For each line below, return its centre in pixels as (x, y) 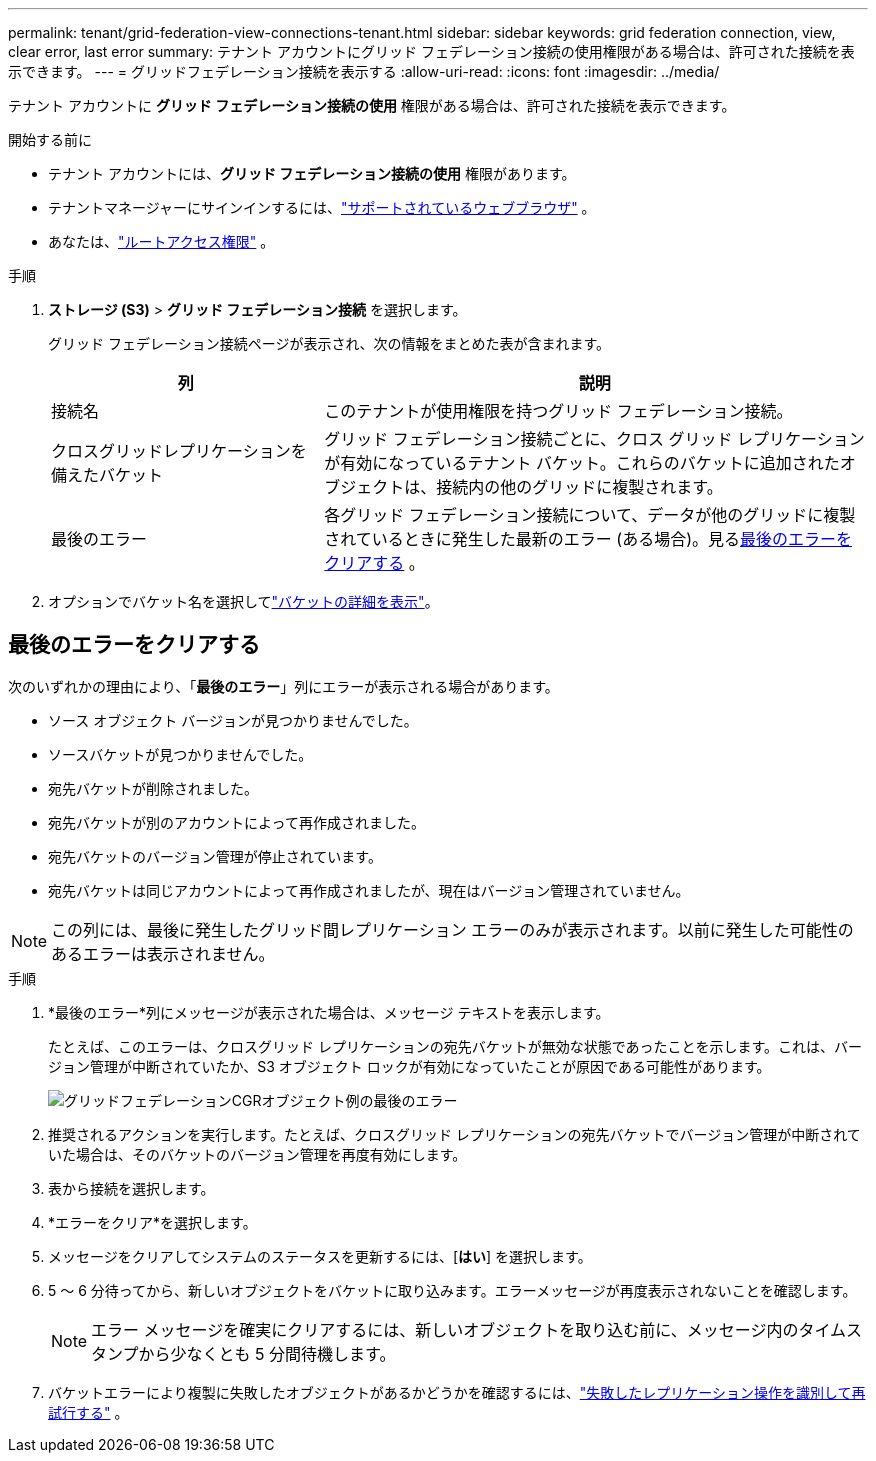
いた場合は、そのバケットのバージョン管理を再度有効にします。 (257, 1154)
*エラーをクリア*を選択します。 (152, 1222)
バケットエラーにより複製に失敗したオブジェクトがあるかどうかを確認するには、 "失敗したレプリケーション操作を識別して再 (457, 1392)
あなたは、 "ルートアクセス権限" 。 (161, 241)
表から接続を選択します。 (131, 1188)
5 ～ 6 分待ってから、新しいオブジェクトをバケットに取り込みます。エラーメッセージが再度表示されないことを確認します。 (452, 1290)
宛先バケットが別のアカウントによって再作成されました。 (236, 822)
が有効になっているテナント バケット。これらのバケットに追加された (582, 463)
